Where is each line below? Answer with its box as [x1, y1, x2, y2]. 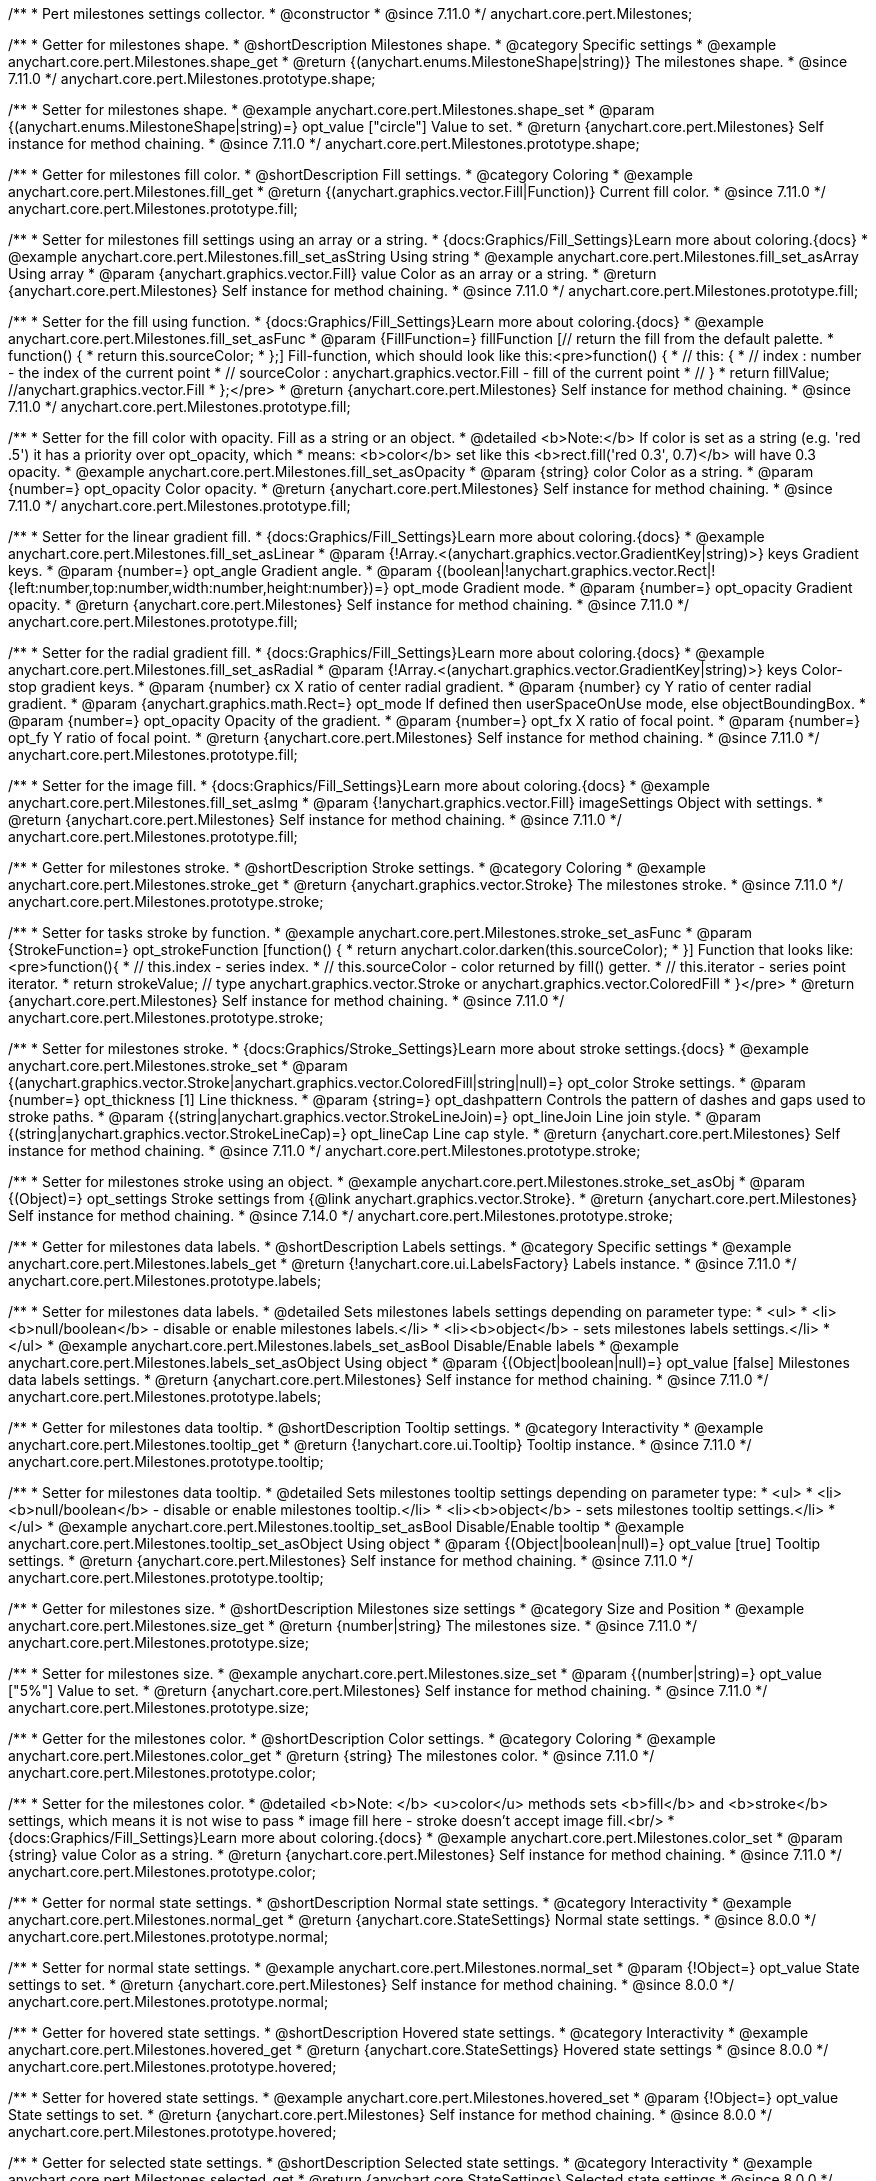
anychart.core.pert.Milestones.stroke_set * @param [8, 1057, 348, 1074]
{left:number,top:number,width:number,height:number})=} [8, 579, 390, 596]
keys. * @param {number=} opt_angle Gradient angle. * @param [8, 562, 433, 579]
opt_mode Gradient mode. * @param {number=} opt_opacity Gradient [393, 579, 853, 596]
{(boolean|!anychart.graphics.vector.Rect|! [436, 562, 716, 579]
